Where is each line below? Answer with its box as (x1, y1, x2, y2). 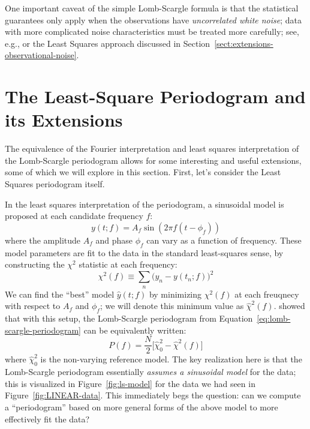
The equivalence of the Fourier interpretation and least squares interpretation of (5, 142, 299, 155)
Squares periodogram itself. (5, 178, 105, 190)
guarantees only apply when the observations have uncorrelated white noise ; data (5, 13, 302, 26)
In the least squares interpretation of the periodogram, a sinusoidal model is (5, 197, 284, 210)
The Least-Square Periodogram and (5, 84, 306, 109)
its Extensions (5, 107, 123, 132)
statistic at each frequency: (79, 258, 177, 271)
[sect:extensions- (214, 37, 273, 49)
